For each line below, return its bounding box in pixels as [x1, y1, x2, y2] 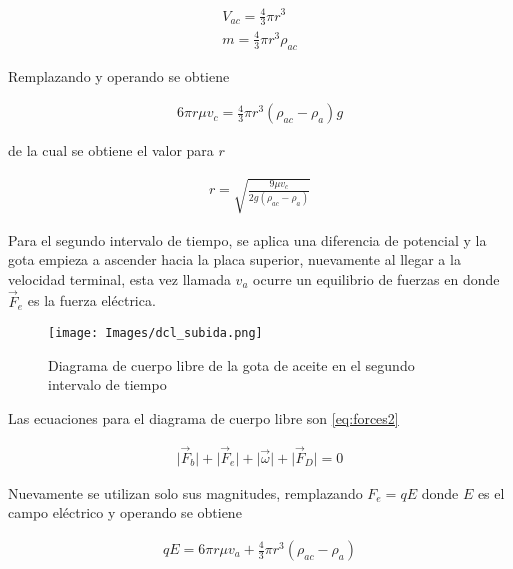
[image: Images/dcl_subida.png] [48, 326, 263, 341]
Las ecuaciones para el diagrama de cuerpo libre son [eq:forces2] [8, 407, 399, 428]
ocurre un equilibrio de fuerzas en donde [253, 268, 500, 289]
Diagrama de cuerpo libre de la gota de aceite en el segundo [48, 354, 415, 375]
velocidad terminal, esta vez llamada [8, 268, 231, 289]
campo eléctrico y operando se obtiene [8, 502, 242, 523]
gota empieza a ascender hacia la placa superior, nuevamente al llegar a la [8, 249, 461, 270]
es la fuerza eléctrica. [27, 290, 156, 311]
